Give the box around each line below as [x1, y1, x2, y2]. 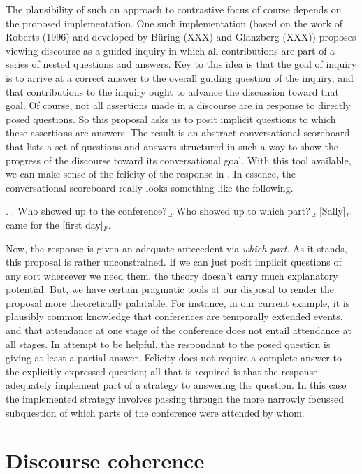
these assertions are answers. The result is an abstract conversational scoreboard [6, 125, 350, 140]
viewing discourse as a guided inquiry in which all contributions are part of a [6, 43, 335, 57]
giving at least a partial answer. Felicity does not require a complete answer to [6, 350, 342, 365]
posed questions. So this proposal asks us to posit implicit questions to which [6, 111, 336, 126]
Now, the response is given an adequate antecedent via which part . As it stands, [6, 240, 347, 255]
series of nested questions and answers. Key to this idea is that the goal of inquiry [6, 57, 357, 71]
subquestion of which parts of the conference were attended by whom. [6, 405, 305, 419]
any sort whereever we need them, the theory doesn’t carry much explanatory [6, 268, 338, 282]
